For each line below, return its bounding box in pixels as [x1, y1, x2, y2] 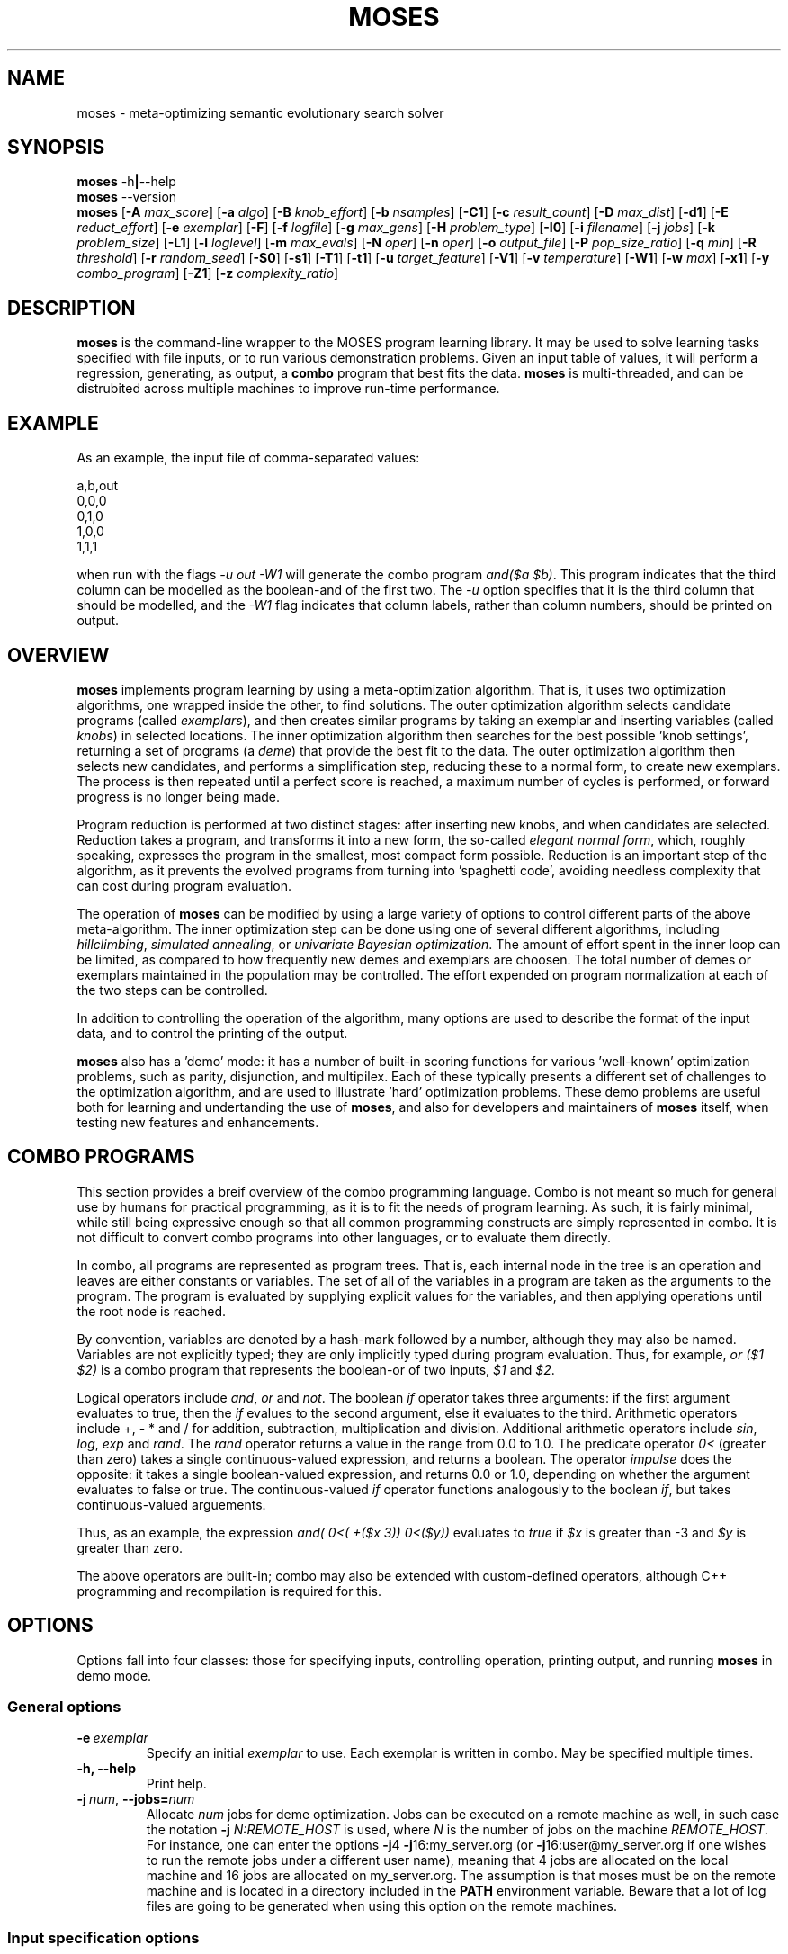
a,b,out [76, 478, 119, 494]
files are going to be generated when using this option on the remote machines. [146, 1898, 617, 1914]
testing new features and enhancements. [76, 1114, 319, 1130]
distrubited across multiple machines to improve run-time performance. [76, 381, 500, 397]
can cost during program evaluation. [76, 877, 292, 893]
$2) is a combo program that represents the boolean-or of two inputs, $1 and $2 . [76, 1361, 555, 1377]
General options [7, 1698, 121, 1716]
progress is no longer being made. [76, 788, 281, 804]
